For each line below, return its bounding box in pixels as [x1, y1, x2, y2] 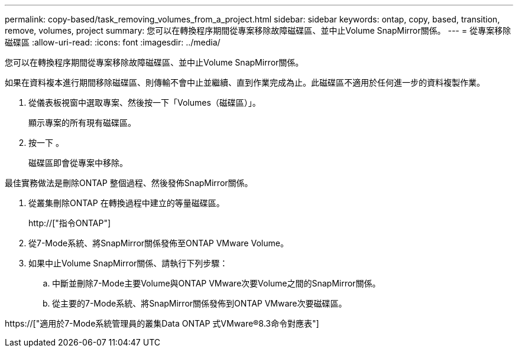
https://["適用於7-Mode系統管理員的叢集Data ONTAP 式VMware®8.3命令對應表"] [5, 318, 319, 328]
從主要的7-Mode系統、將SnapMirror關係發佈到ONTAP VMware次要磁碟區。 [52, 298, 347, 308]
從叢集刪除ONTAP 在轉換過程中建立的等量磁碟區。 [28, 198, 225, 208]
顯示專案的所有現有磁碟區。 [28, 118, 136, 128]
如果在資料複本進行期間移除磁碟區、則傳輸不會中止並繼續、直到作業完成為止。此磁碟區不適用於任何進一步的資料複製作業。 [5, 77, 485, 87]
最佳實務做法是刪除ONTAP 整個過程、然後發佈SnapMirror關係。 [5, 178, 253, 188]
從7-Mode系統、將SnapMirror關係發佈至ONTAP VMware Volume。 [28, 238, 289, 248]
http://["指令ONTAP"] [28, 218, 111, 228]
